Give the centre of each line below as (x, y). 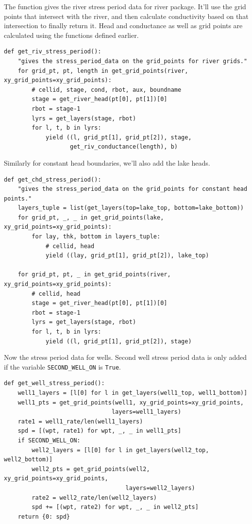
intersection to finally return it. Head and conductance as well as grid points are (123, 25)
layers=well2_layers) (160, 488)
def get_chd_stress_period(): (53, 179)
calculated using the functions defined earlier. (71, 35)
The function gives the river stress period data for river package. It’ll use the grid (125, 6)
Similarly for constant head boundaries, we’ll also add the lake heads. (107, 162)
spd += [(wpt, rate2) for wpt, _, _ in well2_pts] (115, 507)
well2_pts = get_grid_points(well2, (91, 469)
